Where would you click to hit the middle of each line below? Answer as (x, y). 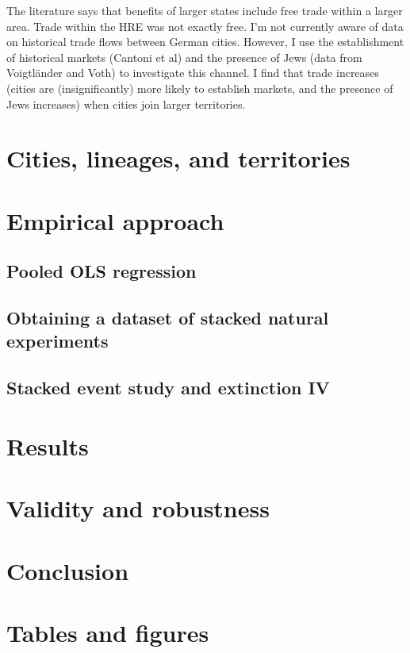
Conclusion (68, 570)
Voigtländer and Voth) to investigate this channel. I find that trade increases (193, 73)
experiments (57, 341)
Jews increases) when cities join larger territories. (126, 104)
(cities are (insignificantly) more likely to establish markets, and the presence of (200, 88)
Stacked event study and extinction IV (168, 388)
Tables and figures (108, 632)
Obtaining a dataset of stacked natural (168, 318)
